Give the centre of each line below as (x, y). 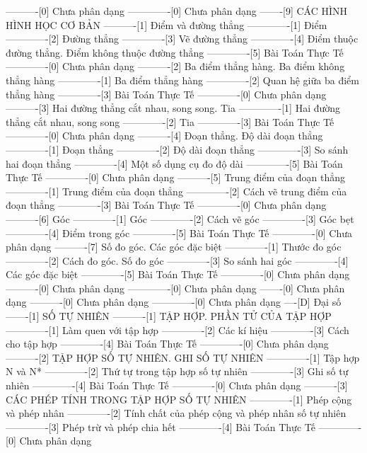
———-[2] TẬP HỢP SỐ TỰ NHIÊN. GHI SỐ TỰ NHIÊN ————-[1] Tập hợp (183, 357)
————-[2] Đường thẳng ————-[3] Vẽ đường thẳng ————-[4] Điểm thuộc (182, 39)
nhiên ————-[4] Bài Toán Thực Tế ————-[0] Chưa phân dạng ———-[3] (177, 385)
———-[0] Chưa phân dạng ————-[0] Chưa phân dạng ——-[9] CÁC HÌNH (177, 11)
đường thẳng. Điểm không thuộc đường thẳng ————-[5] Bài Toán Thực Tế (175, 52)
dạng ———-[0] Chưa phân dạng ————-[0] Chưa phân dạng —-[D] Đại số (174, 302)
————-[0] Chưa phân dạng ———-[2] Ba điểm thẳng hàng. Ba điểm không (175, 66)
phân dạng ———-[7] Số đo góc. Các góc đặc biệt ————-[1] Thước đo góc (174, 247)
